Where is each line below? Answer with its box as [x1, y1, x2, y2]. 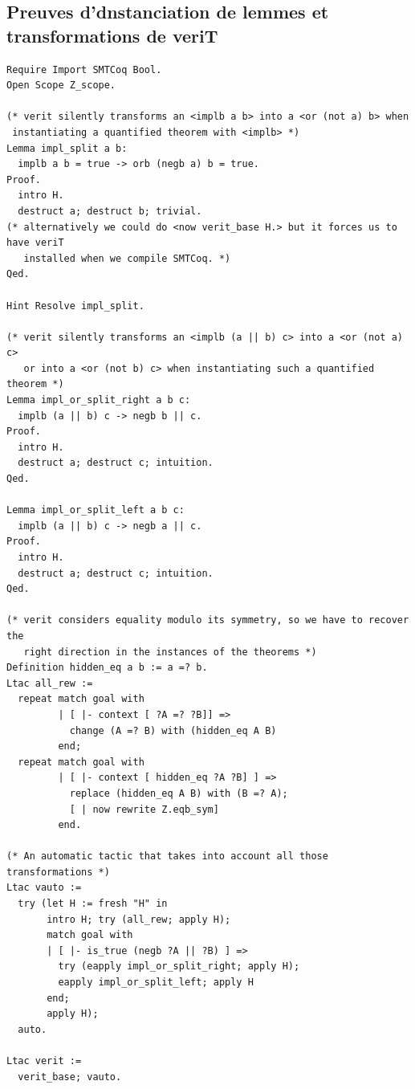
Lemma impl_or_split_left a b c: [6, 504, 185, 516]
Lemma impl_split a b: [6, 142, 128, 154]
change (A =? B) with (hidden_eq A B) [69, 724, 277, 736]
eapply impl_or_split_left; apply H [58, 977, 254, 989]
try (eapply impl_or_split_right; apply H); [58, 961, 300, 973]
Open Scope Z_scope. [6, 80, 116, 92]
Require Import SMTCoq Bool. [6, 63, 162, 75]
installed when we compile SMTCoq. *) [23, 252, 231, 264]
